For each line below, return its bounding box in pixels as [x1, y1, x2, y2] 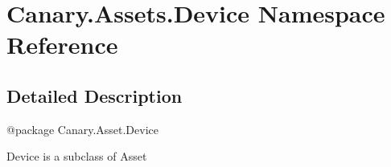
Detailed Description [6, 83, 183, 108]
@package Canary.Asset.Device [6, 120, 158, 137]
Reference [6, 28, 118, 61]
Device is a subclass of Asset [6, 148, 147, 165]
